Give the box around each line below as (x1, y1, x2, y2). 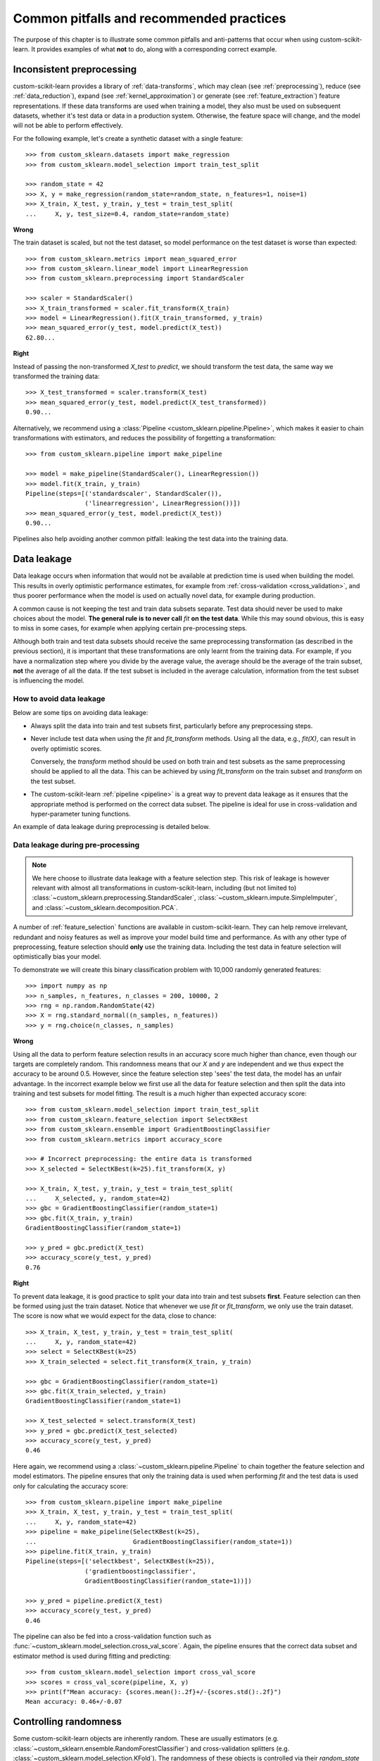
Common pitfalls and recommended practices (13, 11, 286, 26)
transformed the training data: (13, 372, 100, 380)
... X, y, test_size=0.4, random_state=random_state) (25, 210, 230, 218)
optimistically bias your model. (13, 952, 102, 961)
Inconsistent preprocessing (13, 63, 137, 75)
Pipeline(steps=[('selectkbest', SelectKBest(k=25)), (25, 1557, 215, 1565)
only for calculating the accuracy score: (13, 1481, 128, 1490)
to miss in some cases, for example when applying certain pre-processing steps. (13, 624, 248, 633)
